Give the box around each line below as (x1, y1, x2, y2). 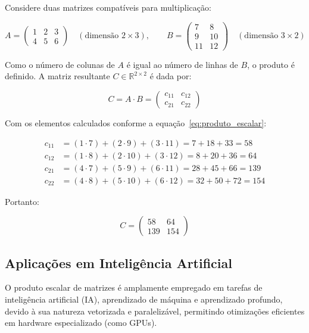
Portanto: (5, 195, 39, 207)
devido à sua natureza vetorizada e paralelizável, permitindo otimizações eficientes (5, 304, 305, 317)
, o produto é (247, 58, 295, 70)
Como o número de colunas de (5, 58, 115, 70)
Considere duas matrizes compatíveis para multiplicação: (5, 1, 211, 13)
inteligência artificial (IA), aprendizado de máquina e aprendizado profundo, (5, 293, 283, 306)
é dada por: (149, 70, 192, 82)
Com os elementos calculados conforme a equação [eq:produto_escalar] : (5, 116, 267, 129)
